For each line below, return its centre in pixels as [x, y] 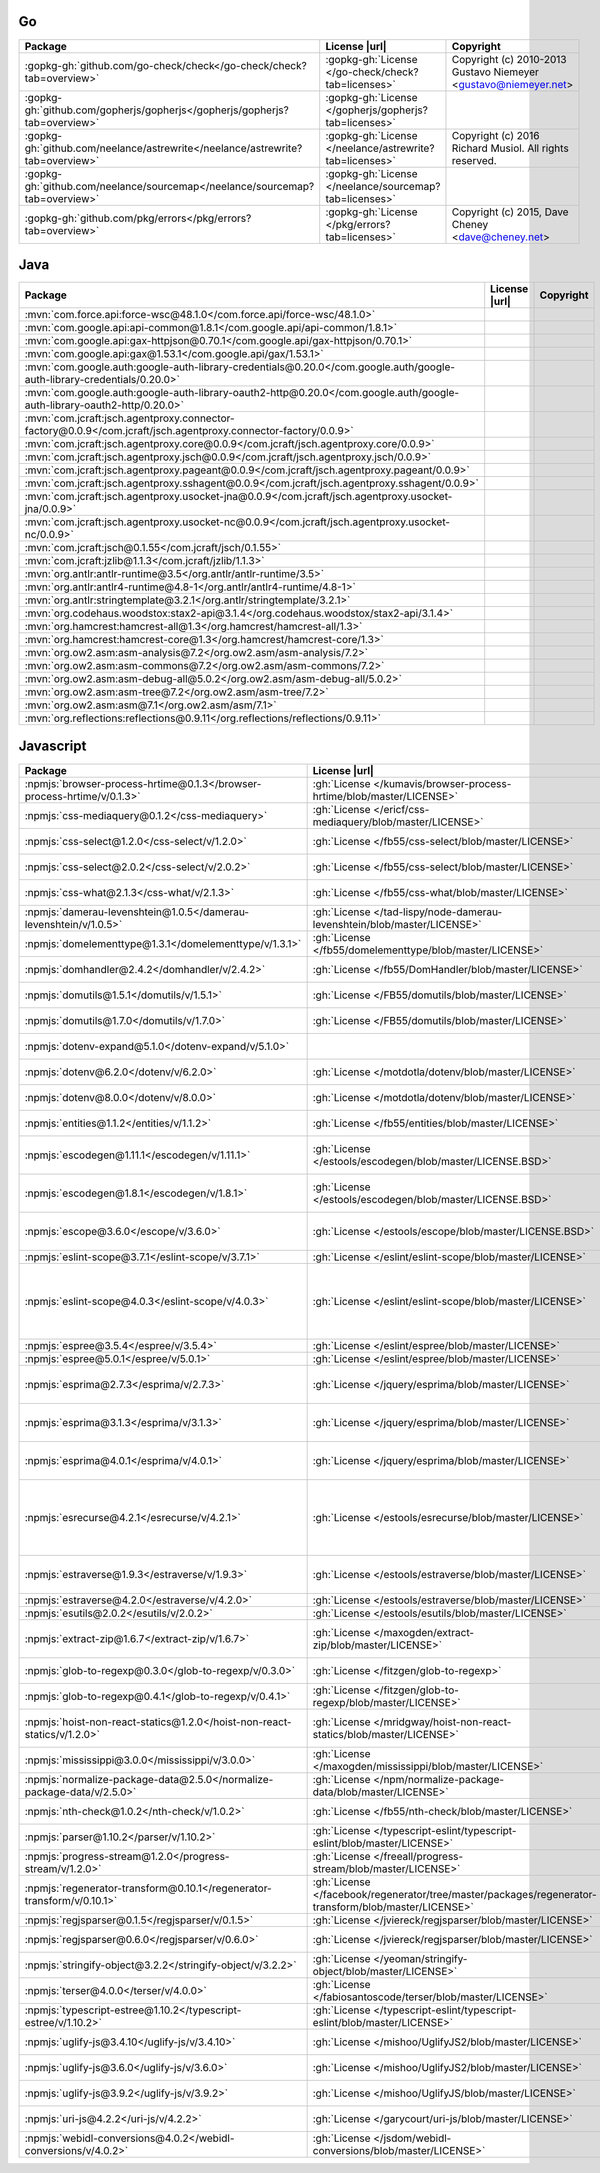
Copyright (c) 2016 [495, 135]
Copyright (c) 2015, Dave [510, 212]
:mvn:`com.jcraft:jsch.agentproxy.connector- [129, 418]
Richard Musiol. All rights [510, 148]
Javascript [52, 746]
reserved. [474, 160]
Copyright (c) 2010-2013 [509, 59]
